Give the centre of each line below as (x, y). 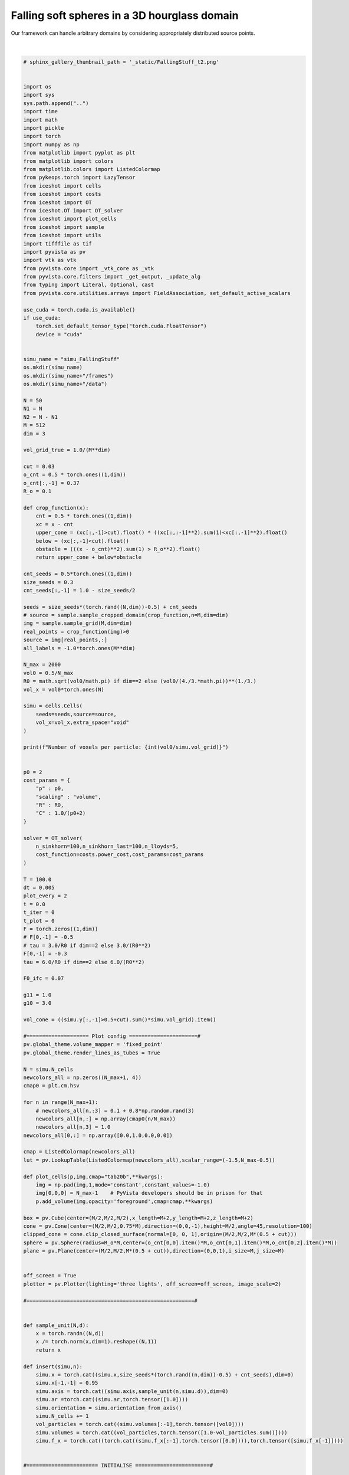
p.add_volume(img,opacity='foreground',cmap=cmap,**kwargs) (124, 1201)
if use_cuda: (42, 318)
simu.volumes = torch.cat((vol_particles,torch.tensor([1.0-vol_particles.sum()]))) (162, 1433)
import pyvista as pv (55, 252)
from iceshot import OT (58, 202)
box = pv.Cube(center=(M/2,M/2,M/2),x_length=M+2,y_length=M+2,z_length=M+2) (138, 1218)
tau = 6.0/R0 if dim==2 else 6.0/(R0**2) (84, 962)
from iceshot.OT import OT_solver (73, 210)
